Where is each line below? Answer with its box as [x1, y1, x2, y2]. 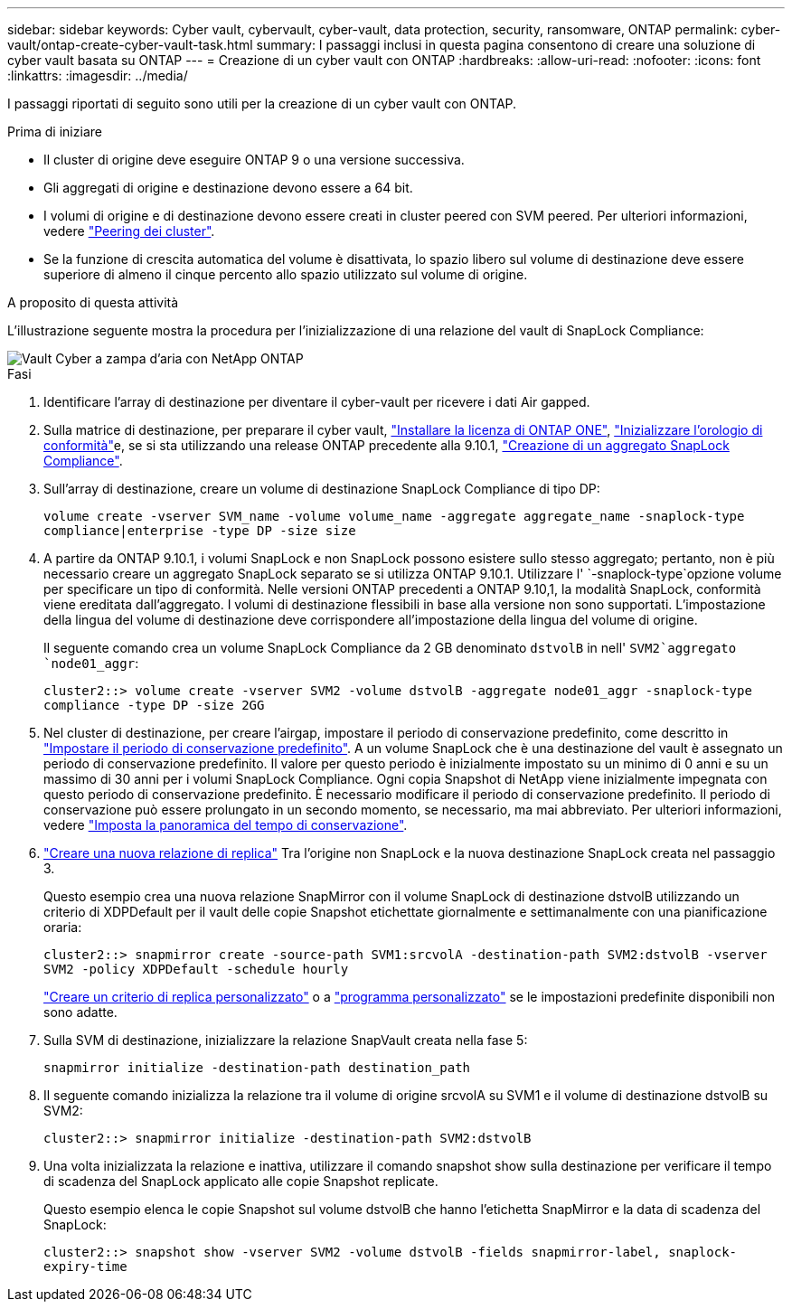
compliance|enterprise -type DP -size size [43, 523, 356, 538]
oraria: [43, 919, 82, 935]
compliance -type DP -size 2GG [43, 698, 265, 712]
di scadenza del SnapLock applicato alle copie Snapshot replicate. [43, 1173, 438, 1189]
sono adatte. [43, 1004, 118, 1020]
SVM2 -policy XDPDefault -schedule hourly [43, 962, 349, 976]
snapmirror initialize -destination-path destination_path [43, 1060, 471, 1075]
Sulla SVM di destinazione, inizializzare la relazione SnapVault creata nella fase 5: [43, 1032, 528, 1048]
